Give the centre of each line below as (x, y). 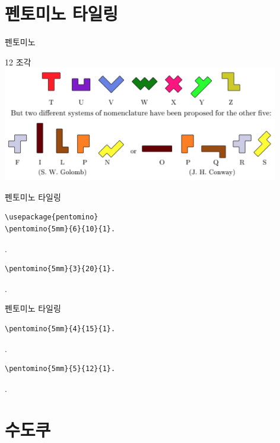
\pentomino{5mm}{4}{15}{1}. (60, 329)
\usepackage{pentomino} (52, 217)
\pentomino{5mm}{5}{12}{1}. (60, 369)
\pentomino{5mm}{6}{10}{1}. (60, 229)
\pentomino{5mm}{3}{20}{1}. (60, 269)
